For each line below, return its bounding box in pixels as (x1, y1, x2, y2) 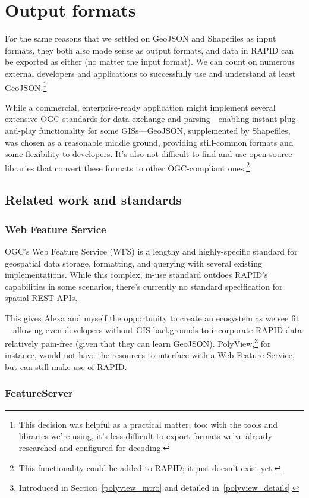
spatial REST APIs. (5, 292, 78, 304)
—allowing (5, 323, 43, 336)
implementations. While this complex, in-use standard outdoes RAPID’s (5, 268, 268, 281)
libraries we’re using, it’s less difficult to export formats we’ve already (18, 430, 272, 442)
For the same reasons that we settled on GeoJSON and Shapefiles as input (5, 32, 276, 45)
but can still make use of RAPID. (5, 360, 127, 372)
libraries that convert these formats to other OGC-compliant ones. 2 (5, 159, 250, 174)
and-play (5, 124, 36, 136)
